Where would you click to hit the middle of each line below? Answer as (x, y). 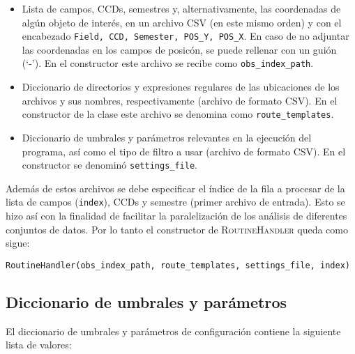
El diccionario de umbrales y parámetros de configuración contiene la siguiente (173, 331)
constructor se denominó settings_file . (110, 165)
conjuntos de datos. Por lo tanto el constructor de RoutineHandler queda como (177, 229)
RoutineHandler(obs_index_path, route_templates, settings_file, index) (178, 265)
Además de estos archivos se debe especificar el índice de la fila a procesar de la (175, 188)
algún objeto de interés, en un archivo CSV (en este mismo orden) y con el (182, 22)
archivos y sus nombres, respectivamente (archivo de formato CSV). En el (180, 100)
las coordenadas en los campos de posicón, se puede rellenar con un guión (179, 49)
